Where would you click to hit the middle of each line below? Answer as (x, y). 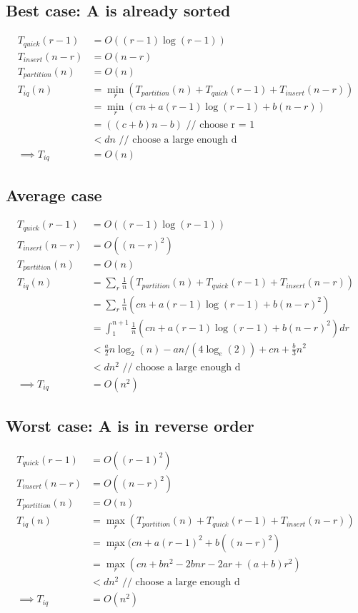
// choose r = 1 (220, 125)
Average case (54, 194)
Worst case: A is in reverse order (130, 426)
